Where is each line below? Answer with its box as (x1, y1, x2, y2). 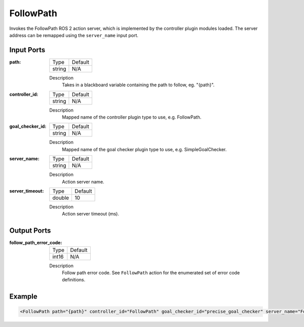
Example (9, 292, 37, 301)
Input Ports (9, 46, 46, 54)
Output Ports (9, 226, 51, 235)
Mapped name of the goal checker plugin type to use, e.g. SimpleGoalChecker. (62, 146, 227, 152)
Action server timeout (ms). (62, 211, 119, 217)
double (52, 194, 69, 201)
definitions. (62, 277, 86, 283)
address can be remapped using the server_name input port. (9, 32, 139, 38)
